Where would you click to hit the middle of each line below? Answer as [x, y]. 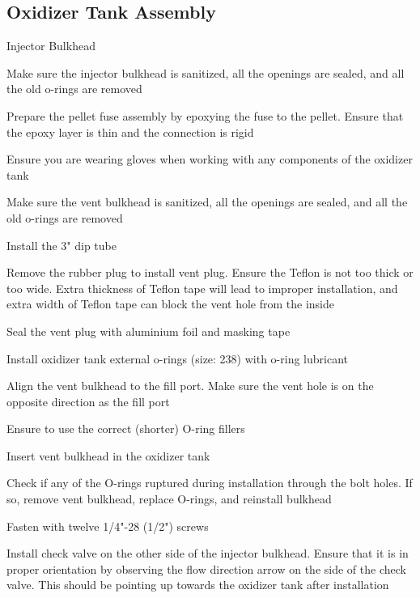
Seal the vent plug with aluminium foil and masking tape [148, 331]
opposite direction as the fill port [88, 401]
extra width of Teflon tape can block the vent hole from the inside [170, 304]
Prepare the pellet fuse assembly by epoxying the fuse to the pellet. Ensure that [205, 115]
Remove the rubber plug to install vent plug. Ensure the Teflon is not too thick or [210, 272]
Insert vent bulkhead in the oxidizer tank [108, 455]
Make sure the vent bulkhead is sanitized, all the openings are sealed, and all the [207, 202]
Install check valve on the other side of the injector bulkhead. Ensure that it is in [208, 553]
